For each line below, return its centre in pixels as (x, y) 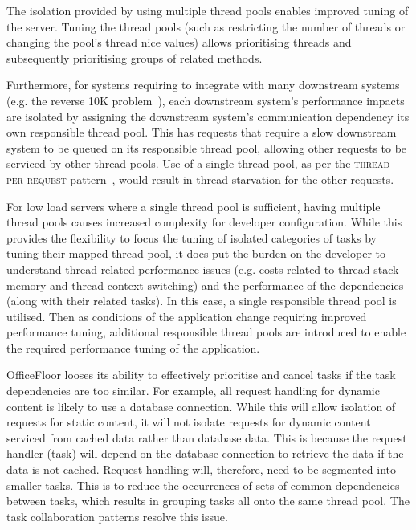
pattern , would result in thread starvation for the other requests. (232, 179)
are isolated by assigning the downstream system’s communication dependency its (208, 116)
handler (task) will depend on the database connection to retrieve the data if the (205, 453)
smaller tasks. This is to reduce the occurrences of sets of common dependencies (203, 485)
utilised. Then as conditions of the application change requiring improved (187, 316)
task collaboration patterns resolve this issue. (117, 516)
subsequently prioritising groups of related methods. (135, 57)
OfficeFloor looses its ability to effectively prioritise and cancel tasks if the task (201, 375)
